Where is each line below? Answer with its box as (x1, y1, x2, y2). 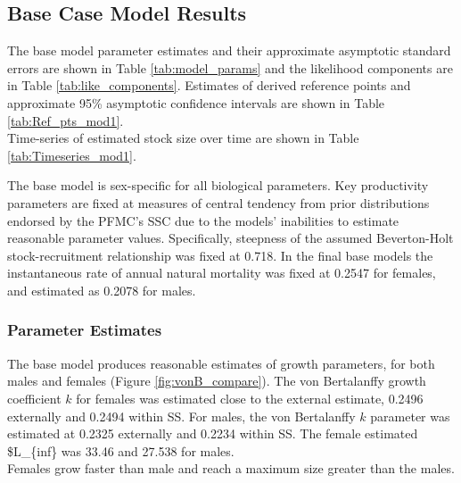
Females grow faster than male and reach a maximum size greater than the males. (7, 459, 455, 478)
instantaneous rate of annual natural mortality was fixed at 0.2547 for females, (7, 263, 436, 282)
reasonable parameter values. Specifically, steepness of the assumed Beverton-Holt (7, 229, 454, 247)
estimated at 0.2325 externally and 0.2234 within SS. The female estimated (7, 424, 418, 443)
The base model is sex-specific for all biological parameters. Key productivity (7, 176, 429, 195)
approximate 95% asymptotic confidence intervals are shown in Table (7, 93, 385, 112)
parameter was (370, 406, 450, 425)
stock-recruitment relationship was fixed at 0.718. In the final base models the (7, 246, 433, 264)
